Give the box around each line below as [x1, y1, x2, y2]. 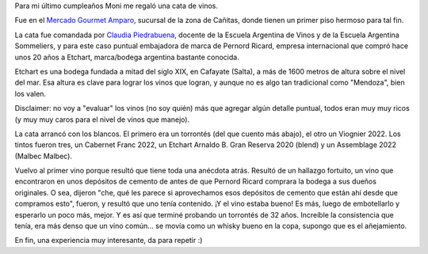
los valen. [14, 89, 47, 98]
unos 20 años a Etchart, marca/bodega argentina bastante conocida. [14, 52, 239, 62]
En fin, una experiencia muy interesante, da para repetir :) [14, 236, 203, 245]
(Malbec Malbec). [14, 151, 73, 161]
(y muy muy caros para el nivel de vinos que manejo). [14, 115, 190, 124]
